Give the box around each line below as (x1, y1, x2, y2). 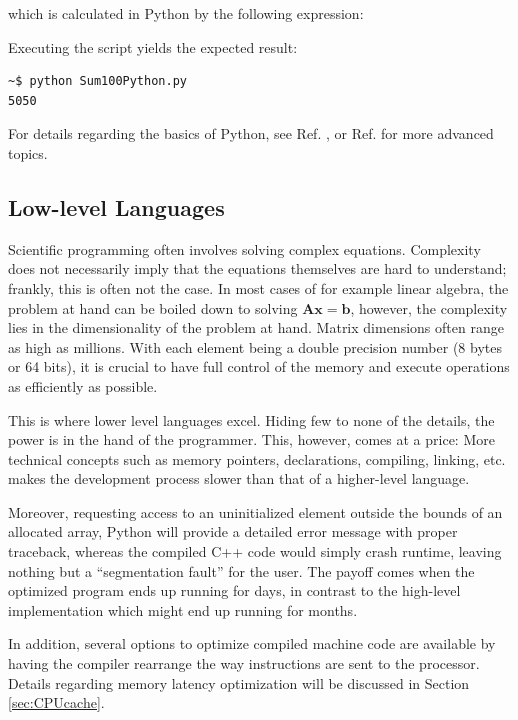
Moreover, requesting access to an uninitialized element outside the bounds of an (8, 501, 503, 522)
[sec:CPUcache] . (8, 692, 105, 713)
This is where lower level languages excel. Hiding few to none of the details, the (8, 409, 495, 430)
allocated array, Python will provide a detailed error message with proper (8, 521, 458, 542)
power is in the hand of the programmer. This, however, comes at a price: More (8, 429, 495, 450)
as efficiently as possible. (8, 375, 158, 396)
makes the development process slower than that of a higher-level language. (8, 468, 470, 489)
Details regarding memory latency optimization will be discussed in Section (8, 672, 470, 693)
